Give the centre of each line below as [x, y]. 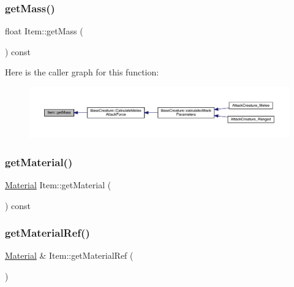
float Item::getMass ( [44, 31]
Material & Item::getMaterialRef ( [69, 255]
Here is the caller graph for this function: [82, 72]
